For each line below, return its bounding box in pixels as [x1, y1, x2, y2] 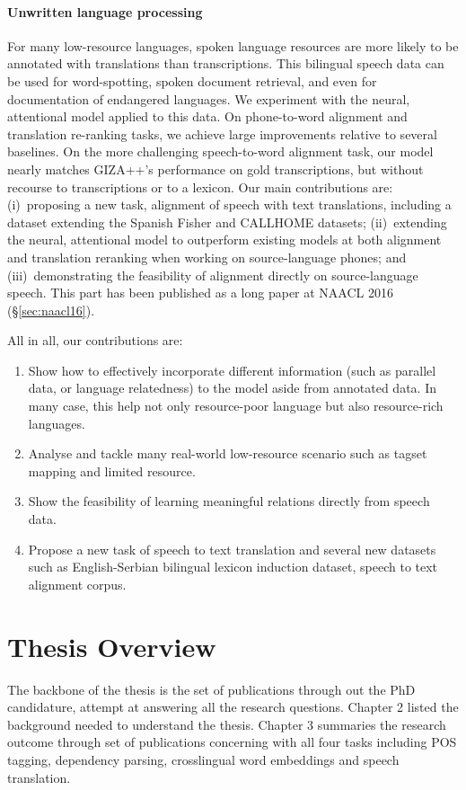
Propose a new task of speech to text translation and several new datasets [28, 539, 436, 558]
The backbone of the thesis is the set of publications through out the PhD [7, 679, 416, 698]
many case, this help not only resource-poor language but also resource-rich [28, 396, 444, 415]
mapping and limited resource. [28, 461, 196, 480]
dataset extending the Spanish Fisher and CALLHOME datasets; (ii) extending [7, 212, 447, 231]
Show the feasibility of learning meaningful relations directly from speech [28, 492, 430, 510]
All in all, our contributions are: [7, 331, 183, 350]
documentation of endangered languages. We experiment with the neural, [7, 89, 410, 108]
